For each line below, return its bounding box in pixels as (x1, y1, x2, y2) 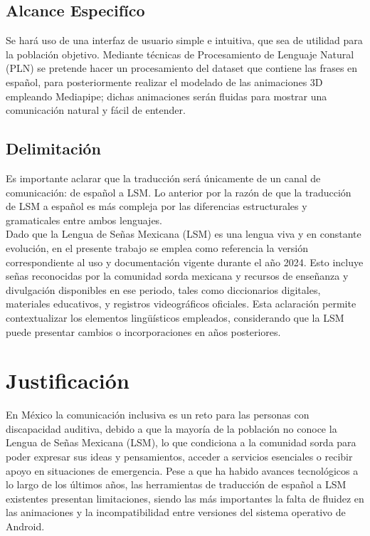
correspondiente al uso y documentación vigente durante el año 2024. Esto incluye (6, 254, 364, 269)
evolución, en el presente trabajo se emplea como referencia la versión (6, 240, 309, 255)
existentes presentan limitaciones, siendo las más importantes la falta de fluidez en (6, 490, 364, 505)
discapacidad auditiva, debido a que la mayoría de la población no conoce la (6, 421, 337, 436)
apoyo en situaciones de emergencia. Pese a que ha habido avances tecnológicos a (6, 463, 359, 478)
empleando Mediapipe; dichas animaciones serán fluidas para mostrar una (6, 88, 327, 103)
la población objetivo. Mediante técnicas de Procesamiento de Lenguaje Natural (6, 46, 354, 61)
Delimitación (6, 137, 101, 159)
